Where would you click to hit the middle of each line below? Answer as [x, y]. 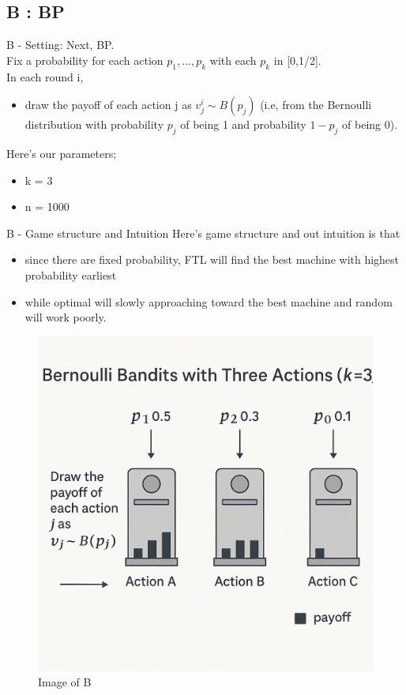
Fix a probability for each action [85, 60]
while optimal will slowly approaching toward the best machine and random [209, 301]
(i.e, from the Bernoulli [316, 105]
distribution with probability [94, 124]
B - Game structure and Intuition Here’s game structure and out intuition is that [203, 233]
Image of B [65, 682]
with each [233, 60]
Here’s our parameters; [62, 153]
